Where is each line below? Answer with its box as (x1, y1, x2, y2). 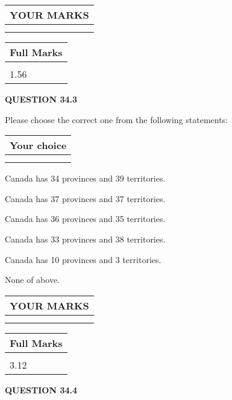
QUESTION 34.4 (5, 383, 77, 396)
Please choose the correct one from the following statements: (5, 113, 228, 125)
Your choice (10, 138, 67, 153)
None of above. (5, 273, 60, 286)
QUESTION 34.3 (5, 93, 77, 105)
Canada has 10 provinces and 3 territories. (5, 253, 161, 265)
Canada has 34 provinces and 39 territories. (5, 172, 166, 185)
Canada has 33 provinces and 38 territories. (5, 232, 166, 245)
